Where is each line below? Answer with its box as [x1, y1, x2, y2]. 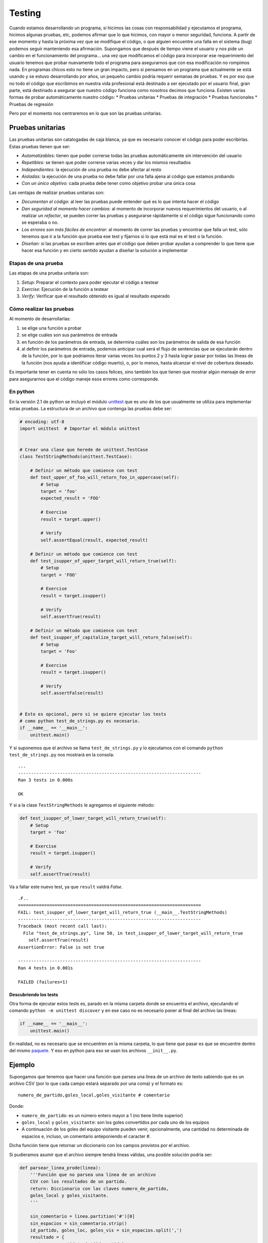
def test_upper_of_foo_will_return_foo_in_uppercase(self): [30, 475, 180, 480]
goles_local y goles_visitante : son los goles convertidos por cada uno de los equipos [21, 1119, 209, 1125]
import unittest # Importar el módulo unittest [19, 426, 140, 432]
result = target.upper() [40, 516, 101, 522]
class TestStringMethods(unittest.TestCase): [19, 454, 133, 459]
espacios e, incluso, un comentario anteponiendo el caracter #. [21, 1133, 151, 1139]
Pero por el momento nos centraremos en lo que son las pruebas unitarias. [9, 110, 162, 116]
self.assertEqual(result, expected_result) [40, 537, 148, 543]
